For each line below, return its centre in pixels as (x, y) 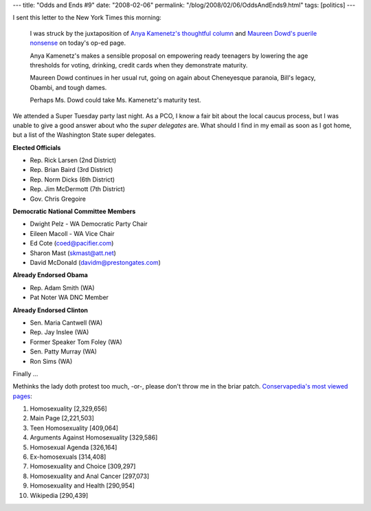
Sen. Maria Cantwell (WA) (66, 323)
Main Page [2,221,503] (62, 418)
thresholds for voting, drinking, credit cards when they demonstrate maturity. (139, 65)
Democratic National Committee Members (74, 211)
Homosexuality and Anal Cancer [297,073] (90, 476)
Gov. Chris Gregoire (58, 199)
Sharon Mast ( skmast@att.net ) (73, 253)
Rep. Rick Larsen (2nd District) (73, 160)
